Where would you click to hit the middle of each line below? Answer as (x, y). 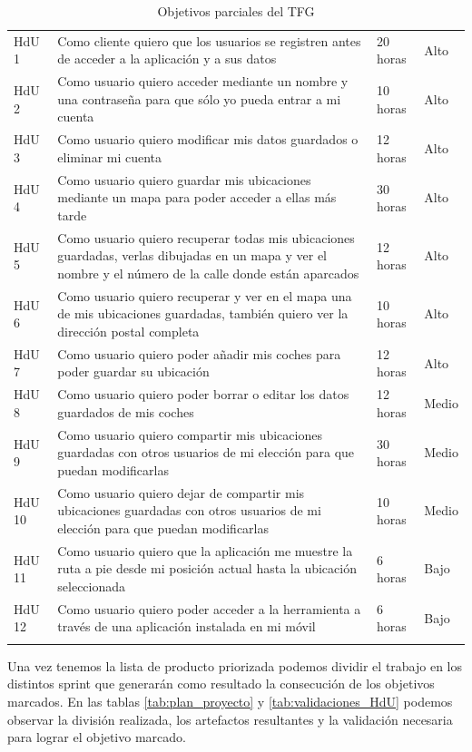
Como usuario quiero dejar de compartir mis (181, 492)
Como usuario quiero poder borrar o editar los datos (203, 394)
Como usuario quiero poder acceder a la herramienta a (209, 608)
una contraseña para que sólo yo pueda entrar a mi (199, 98)
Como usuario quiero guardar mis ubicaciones (184, 179)
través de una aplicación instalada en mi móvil (187, 626)
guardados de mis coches (126, 411)
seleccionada (92, 586)
